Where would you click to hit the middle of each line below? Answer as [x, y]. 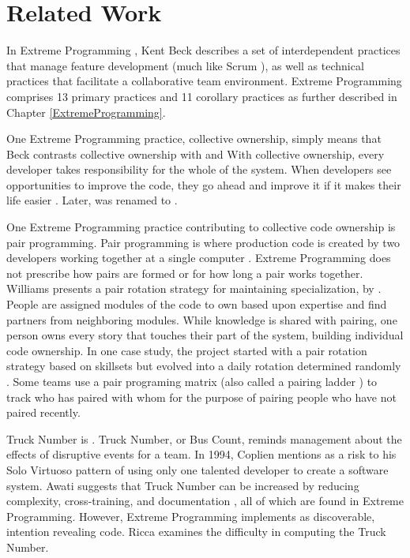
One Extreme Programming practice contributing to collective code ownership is [201, 227]
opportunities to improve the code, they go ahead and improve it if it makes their [204, 184]
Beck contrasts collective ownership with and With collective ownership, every [196, 154]
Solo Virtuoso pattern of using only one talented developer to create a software [197, 469]
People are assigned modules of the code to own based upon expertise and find [197, 304]
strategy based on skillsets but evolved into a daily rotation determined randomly [204, 366]
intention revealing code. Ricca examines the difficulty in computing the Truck [196, 532]
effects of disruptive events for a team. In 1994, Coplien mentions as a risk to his [201, 454]
